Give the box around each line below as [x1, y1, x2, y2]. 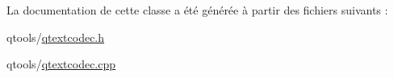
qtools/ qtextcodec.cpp [6, 55, 116, 72]
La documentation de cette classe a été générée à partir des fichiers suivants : [6, 2, 388, 18]
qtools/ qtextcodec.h [6, 28, 105, 45]
